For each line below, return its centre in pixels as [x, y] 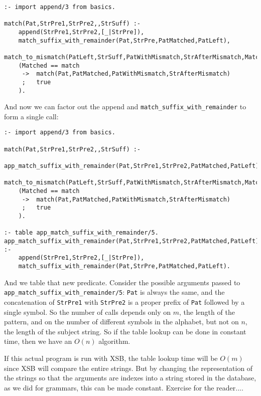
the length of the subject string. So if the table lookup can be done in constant [125, 331]
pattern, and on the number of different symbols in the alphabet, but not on [121, 322]
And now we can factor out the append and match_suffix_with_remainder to [125, 107]
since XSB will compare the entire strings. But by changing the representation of [128, 368]
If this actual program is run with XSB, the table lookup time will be [111, 358]
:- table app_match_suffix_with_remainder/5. [81, 233]
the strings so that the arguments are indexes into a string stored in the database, [130, 378]
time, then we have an [38, 341]
